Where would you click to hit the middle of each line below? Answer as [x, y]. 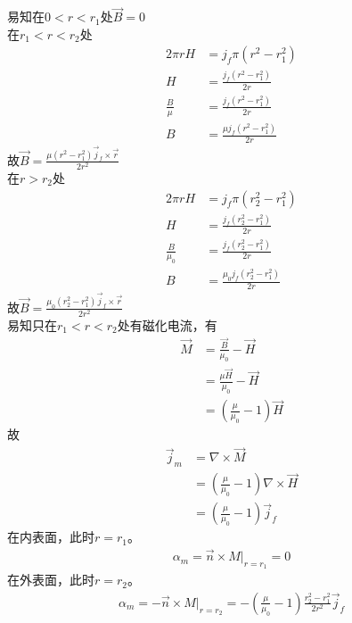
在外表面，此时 [51, 580]
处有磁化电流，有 [167, 324]
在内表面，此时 [51, 537]
